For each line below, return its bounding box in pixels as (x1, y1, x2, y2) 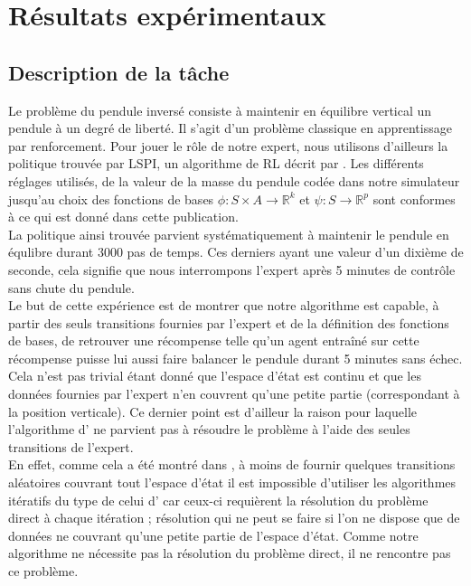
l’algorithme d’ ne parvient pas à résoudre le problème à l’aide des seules (8, 420, 410, 439)
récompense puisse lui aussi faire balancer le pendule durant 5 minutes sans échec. (8, 348, 463, 367)
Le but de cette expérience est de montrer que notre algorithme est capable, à (8, 296, 439, 315)
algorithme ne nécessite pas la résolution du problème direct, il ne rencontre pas (8, 543, 451, 562)
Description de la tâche (8, 58, 230, 86)
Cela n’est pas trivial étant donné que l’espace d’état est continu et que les (8, 366, 421, 385)
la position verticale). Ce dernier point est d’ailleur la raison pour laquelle (8, 402, 418, 421)
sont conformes (372, 189, 456, 208)
